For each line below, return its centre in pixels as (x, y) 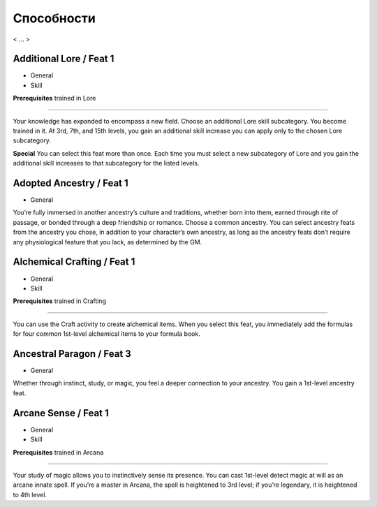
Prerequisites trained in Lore (54, 98)
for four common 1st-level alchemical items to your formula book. (106, 334)
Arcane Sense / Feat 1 (61, 413)
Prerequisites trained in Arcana (58, 452)
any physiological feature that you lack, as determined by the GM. (108, 242)
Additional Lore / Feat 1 (64, 59)
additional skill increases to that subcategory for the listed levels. (106, 163)
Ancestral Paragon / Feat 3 (72, 354)
